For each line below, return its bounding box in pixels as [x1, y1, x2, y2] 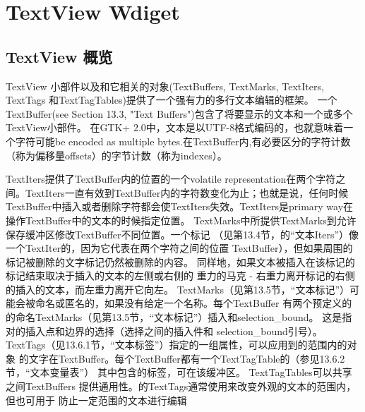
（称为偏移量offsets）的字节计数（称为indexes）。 [6, 147, 227, 162]
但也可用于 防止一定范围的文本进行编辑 [6, 392, 187, 407]
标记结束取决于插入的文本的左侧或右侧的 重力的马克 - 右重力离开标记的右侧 [6, 268, 355, 283]
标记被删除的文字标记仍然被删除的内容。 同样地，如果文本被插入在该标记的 [6, 254, 355, 269]
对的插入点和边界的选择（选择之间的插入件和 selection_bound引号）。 [6, 323, 323, 338]
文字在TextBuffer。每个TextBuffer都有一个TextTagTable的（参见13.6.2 [28, 351, 345, 365]
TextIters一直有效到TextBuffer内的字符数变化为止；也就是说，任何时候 [25, 185, 349, 200]
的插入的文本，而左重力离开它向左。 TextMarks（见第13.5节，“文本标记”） [6, 281, 350, 296]
